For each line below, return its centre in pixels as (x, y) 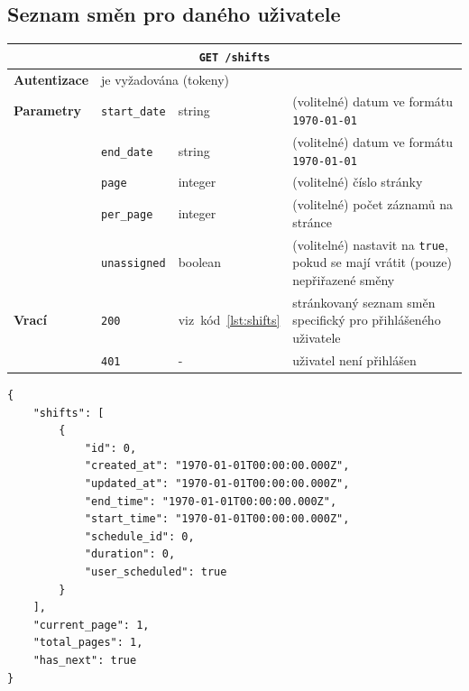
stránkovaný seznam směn (364, 302)
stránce (312, 221)
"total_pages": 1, (88, 643)
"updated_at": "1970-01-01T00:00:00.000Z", (217, 484)
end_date (127, 152)
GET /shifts (234, 57)
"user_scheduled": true (156, 572)
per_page (127, 215)
